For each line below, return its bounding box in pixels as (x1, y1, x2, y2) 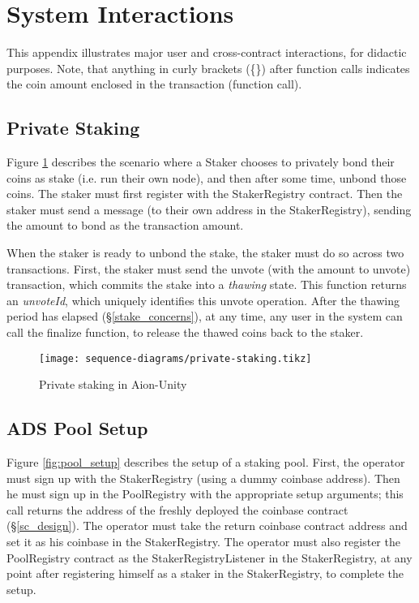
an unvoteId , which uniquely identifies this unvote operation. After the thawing (6, 291, 400, 308)
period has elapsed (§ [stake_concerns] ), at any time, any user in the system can (6, 308, 403, 325)
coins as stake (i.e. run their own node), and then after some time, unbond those (6, 169, 407, 186)
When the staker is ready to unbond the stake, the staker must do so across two (6, 244, 404, 261)
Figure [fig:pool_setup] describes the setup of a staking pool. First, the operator (6, 454, 405, 471)
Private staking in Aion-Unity (39, 376, 187, 393)
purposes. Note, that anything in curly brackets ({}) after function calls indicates (6, 59, 410, 76)
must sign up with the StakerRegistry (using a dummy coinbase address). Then (6, 469, 400, 486)
